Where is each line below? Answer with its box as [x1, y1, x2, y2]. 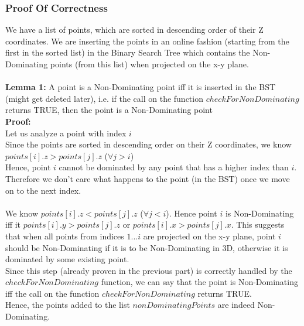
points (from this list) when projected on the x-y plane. [50, 58, 249, 70]
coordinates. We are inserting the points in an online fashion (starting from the [5, 35, 289, 47]
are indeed [217, 298, 255, 311]
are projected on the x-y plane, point [143, 229, 276, 242]
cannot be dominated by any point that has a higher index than [59, 161, 289, 173]
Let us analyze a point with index [5, 126, 127, 139]
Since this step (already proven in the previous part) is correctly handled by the [5, 264, 292, 276]
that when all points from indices [5, 229, 124, 242]
